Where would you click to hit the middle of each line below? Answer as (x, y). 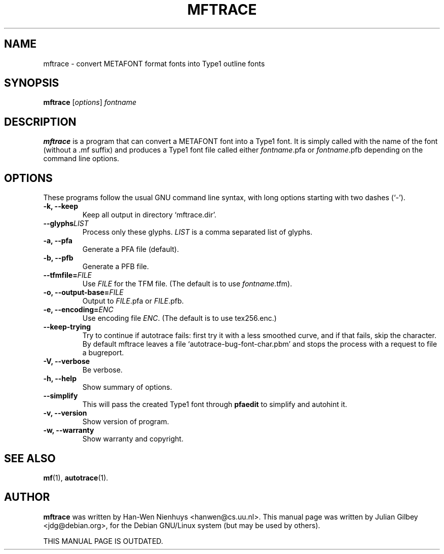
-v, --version (65, 413)
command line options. (81, 159)
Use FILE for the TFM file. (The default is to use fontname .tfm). (187, 284)
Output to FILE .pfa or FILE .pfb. (133, 301)
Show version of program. (126, 422)
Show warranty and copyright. (133, 439)
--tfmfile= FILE (68, 275)
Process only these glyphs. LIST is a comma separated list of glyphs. (197, 232)
